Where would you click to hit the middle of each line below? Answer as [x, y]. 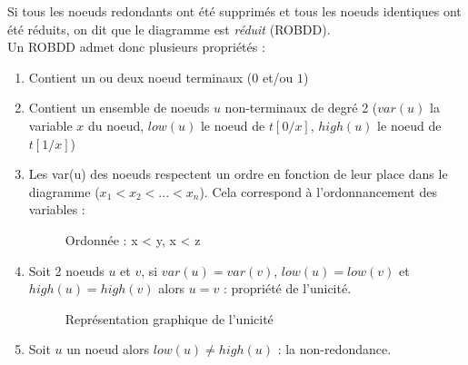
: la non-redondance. [334, 349]
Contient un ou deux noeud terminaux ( [140, 77]
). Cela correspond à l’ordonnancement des [318, 191]
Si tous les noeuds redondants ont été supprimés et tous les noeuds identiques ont [234, 11]
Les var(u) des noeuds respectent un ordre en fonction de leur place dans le [238, 174]
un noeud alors [108, 349]
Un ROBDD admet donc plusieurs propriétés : [136, 47]
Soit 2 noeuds [66, 270]
